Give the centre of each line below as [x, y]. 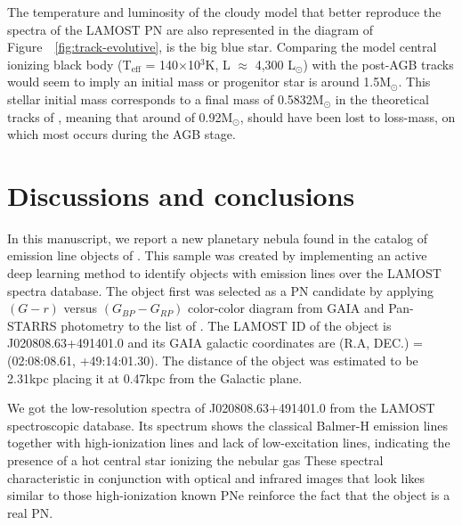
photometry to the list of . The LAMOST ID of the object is [226, 325]
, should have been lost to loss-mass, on [348, 116]
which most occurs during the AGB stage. [122, 134]
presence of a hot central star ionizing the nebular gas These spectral [195, 460]
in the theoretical [382, 98]
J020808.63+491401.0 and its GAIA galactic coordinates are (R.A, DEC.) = [215, 343]
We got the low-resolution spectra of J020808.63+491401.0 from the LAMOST [221, 408]
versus [81, 308]
